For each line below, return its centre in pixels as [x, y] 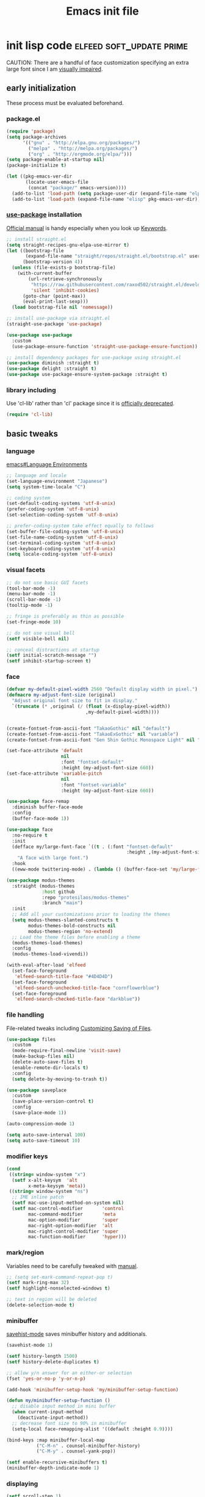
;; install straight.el [37, 239]
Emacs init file [103, 11]
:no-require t [30, 835]
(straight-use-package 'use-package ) [54, 324]
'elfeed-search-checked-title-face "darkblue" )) [77, 999]
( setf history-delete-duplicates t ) [53, 1362]
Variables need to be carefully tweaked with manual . [72, 1266]
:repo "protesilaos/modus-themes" [86, 897]
